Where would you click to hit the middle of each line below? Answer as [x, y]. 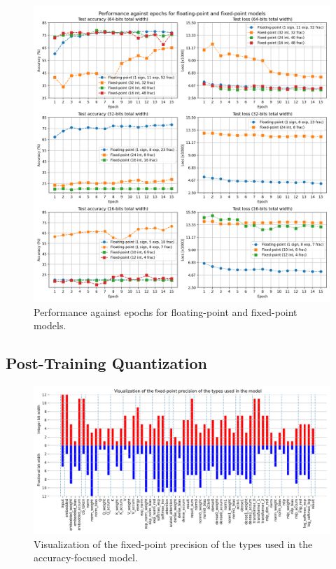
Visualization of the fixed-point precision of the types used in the [173, 543]
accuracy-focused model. [86, 557]
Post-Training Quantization [106, 363]
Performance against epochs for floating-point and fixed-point [166, 311]
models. [50, 325]
